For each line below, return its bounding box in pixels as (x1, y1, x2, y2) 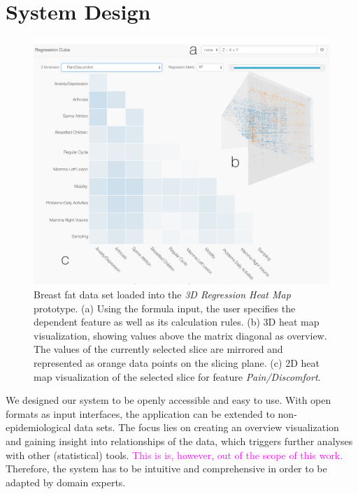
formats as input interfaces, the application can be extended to (6, 406, 275, 421)
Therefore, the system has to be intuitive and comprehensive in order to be (6, 461, 327, 476)
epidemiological (6, 420, 71, 435)
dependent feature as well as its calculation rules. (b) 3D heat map (34, 314, 320, 329)
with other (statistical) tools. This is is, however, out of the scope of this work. (6, 447, 343, 462)
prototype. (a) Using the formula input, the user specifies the (34, 300, 296, 315)
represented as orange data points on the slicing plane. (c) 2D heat (34, 356, 320, 370)
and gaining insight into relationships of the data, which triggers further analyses (6, 434, 353, 449)
